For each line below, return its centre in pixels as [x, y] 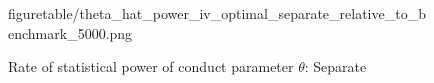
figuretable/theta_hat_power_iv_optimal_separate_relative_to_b [217, 13]
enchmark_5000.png [70, 32]
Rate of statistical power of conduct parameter [151, 66]
